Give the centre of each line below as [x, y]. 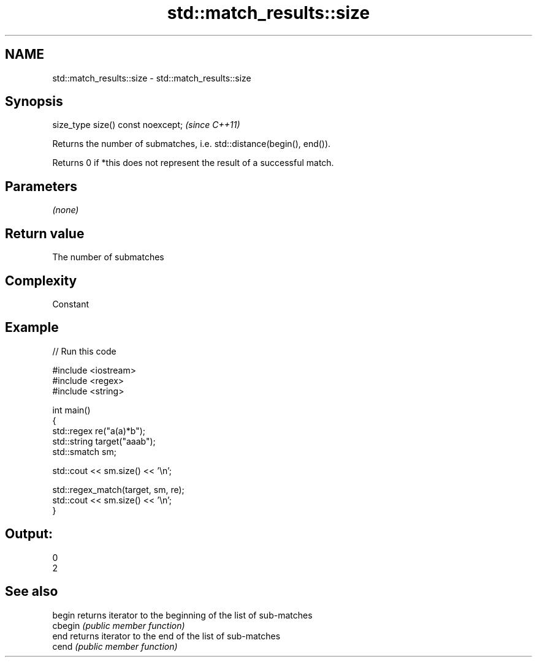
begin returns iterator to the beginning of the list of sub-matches [182, 615]
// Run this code [84, 351]
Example [32, 328]
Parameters [41, 186]
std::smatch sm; [84, 451]
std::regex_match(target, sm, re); [118, 489]
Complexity [41, 280]
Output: [29, 534]
